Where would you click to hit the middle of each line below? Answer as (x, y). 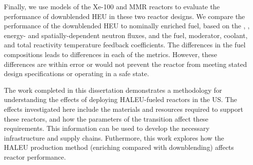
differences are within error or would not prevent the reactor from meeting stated (126, 64)
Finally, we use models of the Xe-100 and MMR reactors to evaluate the (112, 6)
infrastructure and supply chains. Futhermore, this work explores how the (114, 137)
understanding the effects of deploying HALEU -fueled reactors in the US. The (121, 99)
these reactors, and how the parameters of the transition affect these (106, 118)
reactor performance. (35, 156)
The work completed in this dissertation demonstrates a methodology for (113, 90)
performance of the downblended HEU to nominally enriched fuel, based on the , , (127, 26)
